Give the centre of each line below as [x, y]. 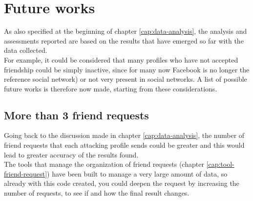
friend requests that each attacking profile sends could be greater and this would [124, 145]
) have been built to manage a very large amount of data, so [137, 173]
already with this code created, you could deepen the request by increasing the [122, 183]
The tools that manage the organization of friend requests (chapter [104, 164]
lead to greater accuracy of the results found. [71, 154]
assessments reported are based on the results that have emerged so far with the [124, 40]
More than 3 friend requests [76, 115]
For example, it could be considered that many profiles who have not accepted [121, 59]
